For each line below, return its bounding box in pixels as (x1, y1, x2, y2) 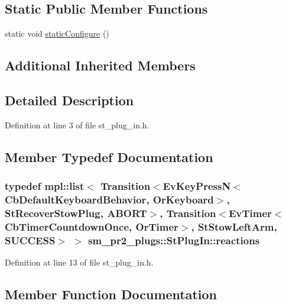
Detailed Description (5, 90, 134, 109)
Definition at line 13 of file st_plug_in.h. (5, 256, 154, 269)
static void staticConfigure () (5, 27, 109, 40)
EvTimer (229, 205, 272, 220)
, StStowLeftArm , (191, 219, 277, 234)
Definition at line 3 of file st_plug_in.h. (5, 118, 149, 131)
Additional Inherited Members (5, 56, 196, 75)
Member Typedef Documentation (5, 147, 213, 166)
